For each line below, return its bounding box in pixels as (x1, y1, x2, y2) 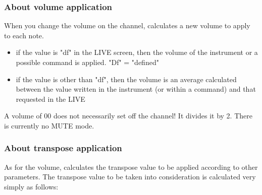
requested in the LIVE (16, 93, 85, 104)
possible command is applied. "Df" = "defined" (16, 57, 159, 67)
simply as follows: (4, 181, 59, 191)
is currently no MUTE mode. (4, 120, 94, 131)
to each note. (4, 30, 44, 40)
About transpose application (4, 142, 122, 154)
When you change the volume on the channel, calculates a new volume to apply (4, 20, 250, 31)
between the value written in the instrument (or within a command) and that (16, 84, 256, 94)
